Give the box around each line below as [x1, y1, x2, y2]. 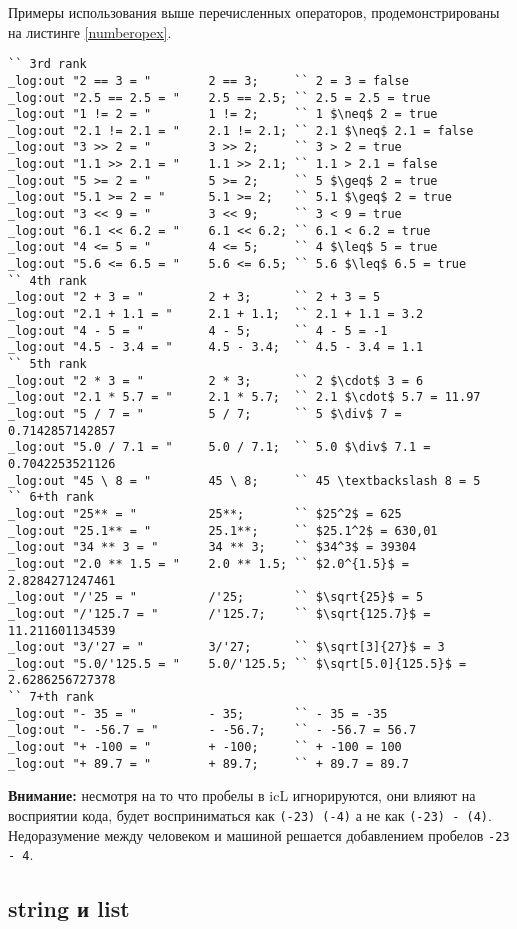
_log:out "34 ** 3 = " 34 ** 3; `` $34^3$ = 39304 [8, 540, 417, 555]
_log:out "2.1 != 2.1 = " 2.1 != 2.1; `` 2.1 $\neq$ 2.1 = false [8, 123, 474, 138]
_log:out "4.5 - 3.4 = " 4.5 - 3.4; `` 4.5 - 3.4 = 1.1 [8, 340, 424, 355]
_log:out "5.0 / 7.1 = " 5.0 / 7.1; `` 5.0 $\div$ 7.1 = [8, 440, 431, 455]
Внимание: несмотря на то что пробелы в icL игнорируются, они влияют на [8, 785, 476, 806]
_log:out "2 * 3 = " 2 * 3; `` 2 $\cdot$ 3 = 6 [8, 373, 424, 388]
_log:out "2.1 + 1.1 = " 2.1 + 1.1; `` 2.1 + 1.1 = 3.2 [8, 307, 424, 322]
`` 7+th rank [8, 690, 94, 705]
